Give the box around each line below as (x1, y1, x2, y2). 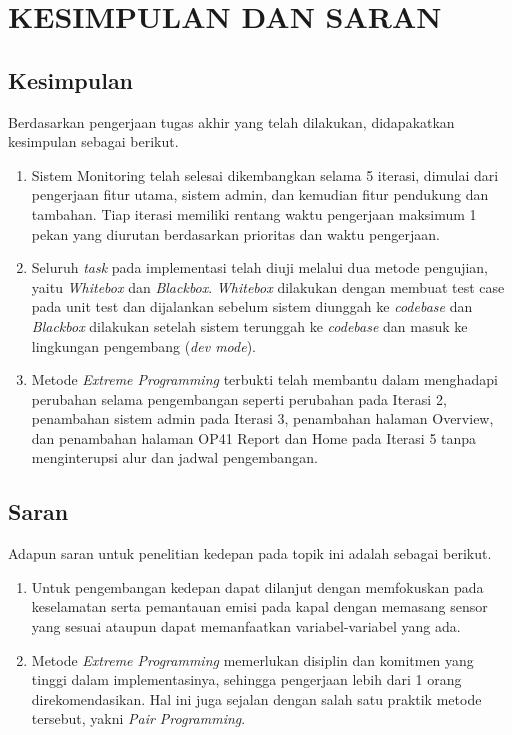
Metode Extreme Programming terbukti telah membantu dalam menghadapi (31, 369, 498, 390)
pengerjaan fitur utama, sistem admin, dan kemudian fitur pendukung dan (31, 184, 489, 205)
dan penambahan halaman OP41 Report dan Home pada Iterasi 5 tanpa (31, 427, 477, 448)
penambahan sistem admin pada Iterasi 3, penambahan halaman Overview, (31, 408, 494, 429)
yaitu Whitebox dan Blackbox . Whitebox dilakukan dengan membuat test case (31, 276, 505, 297)
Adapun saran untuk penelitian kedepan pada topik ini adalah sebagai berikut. (8, 543, 492, 564)
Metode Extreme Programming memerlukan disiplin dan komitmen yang (31, 649, 474, 670)
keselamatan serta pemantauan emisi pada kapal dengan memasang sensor (31, 596, 488, 617)
